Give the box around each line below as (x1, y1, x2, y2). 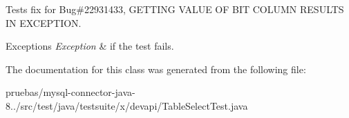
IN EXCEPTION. (6, 15, 82, 30)
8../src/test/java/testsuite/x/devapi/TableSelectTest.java (6, 98, 248, 112)
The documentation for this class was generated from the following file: (6, 61, 306, 76)
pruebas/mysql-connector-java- (6, 85, 135, 99)
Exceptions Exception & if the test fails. (6, 39, 174, 53)
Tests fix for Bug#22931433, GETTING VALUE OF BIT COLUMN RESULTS (6, 2, 344, 16)
